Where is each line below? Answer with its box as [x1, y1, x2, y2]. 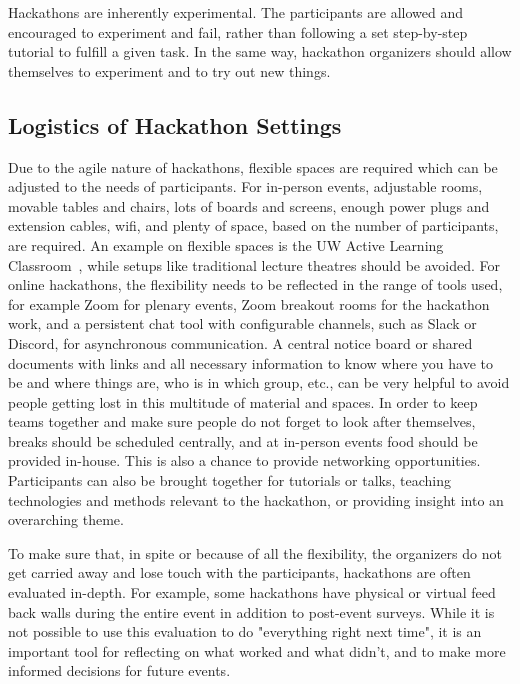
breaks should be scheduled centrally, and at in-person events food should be [8, 430, 478, 451]
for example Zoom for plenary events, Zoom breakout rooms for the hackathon [8, 293, 490, 314]
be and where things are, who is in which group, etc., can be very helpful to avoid [8, 372, 510, 393]
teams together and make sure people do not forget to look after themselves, [8, 411, 476, 432]
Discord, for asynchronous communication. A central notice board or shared [8, 332, 473, 353]
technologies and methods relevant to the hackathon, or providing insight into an [8, 489, 504, 510]
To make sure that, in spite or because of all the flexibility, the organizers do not [8, 542, 502, 563]
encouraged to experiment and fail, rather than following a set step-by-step [8, 21, 468, 42]
